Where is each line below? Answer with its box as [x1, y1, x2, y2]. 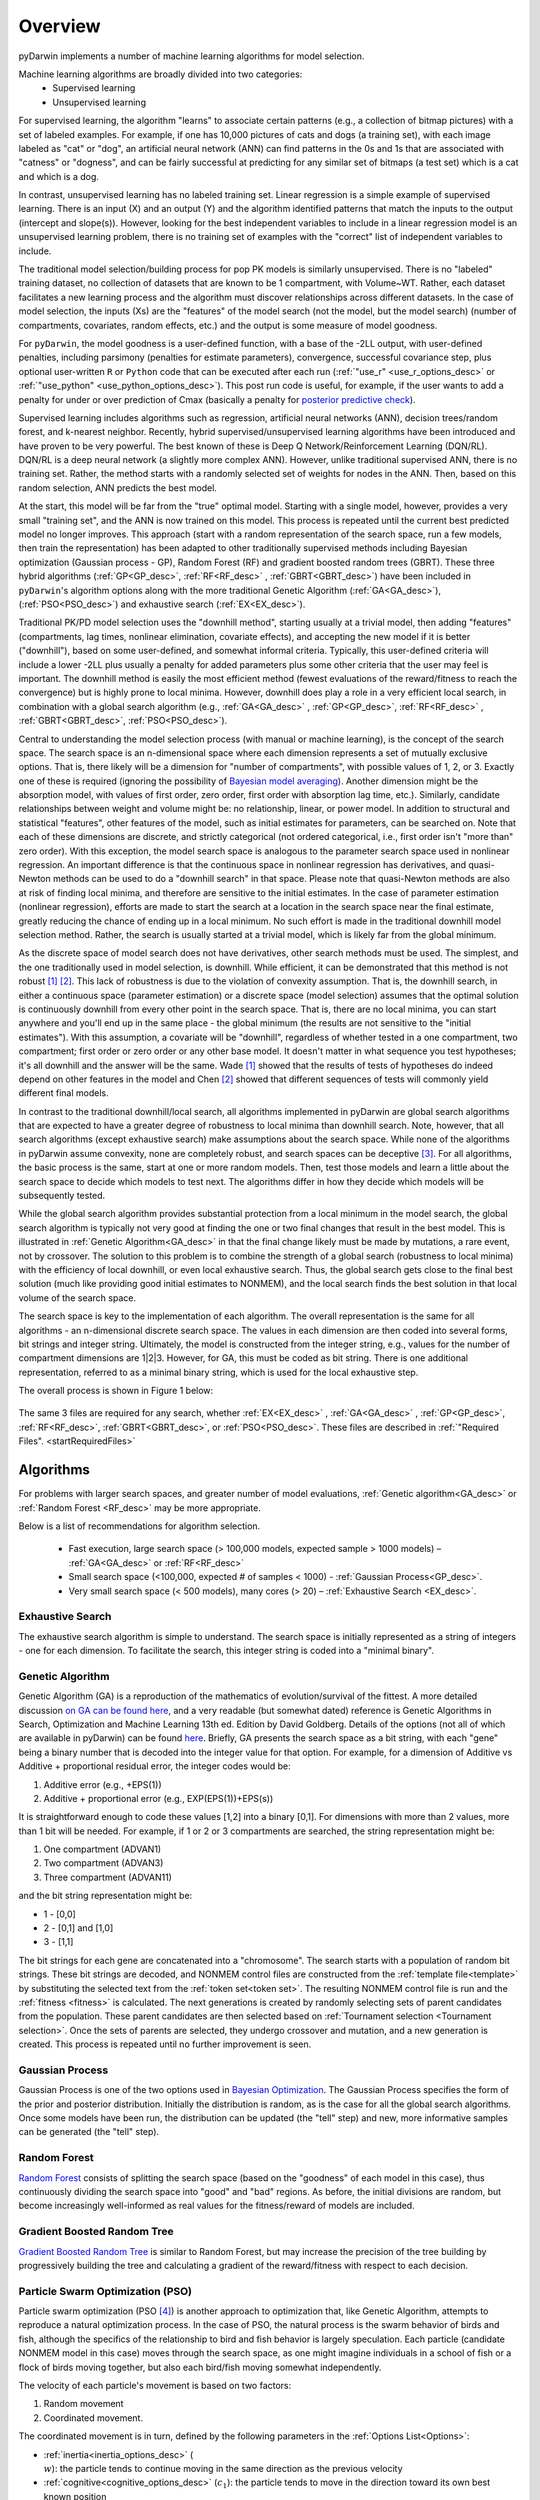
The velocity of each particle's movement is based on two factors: [18, 2380, 292, 2392]
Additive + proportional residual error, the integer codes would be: [18, 1760, 291, 1772]
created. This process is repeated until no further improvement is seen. [18, 2038, 312, 2050]
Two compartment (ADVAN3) [43, 1857, 164, 1869]
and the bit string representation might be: [18, 1890, 193, 1902]
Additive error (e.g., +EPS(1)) [43, 1778, 162, 1790]
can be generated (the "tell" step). [18, 2126, 160, 2138]
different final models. [18, 1087, 109, 1099]
